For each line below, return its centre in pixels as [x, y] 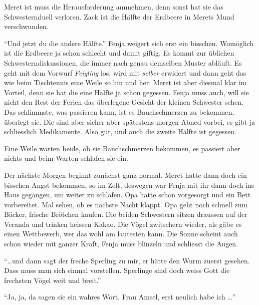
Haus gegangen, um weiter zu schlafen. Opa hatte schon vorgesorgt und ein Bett [127, 195]
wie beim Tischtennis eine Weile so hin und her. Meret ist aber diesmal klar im [125, 82]
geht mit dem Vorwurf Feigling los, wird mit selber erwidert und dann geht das [125, 72]
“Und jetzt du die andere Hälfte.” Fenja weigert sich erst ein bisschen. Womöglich [129, 43]
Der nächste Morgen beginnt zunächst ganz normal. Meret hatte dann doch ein [125, 175]
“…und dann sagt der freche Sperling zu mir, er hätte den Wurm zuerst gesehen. [127, 260]
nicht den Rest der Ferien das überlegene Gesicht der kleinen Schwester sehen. [124, 102]
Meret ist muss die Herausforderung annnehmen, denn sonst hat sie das [114, 7]
